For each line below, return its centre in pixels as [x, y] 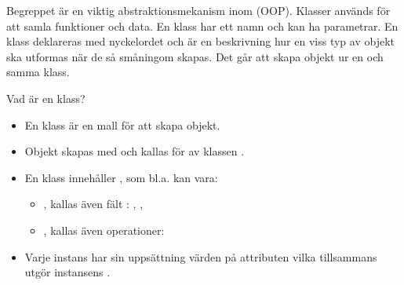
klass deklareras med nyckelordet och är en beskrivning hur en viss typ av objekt [200, 41]
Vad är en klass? [46, 98]
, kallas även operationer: [104, 230]
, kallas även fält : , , [93, 204]
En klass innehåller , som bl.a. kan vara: [121, 177]
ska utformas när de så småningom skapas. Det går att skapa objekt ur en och [195, 56]
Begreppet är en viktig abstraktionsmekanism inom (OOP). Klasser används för [198, 10]
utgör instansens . [67, 272]
